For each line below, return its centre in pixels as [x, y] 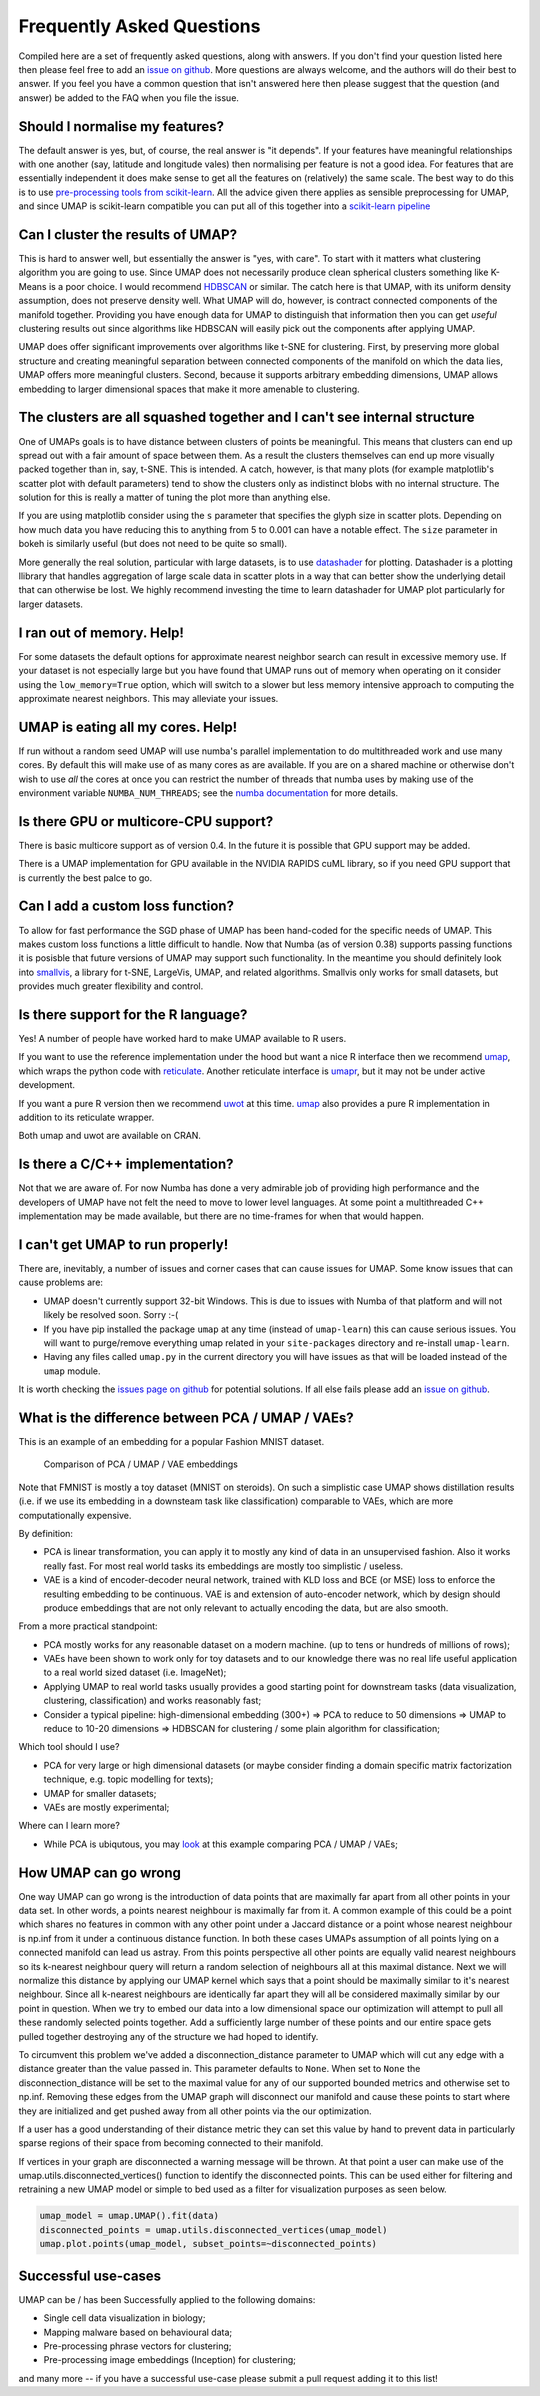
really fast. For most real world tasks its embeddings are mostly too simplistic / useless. [223, 1566]
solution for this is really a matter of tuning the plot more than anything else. [174, 497]
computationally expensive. [75, 1515]
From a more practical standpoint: [88, 1626]
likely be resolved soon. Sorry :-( [111, 1315]
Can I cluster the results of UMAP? [128, 234]
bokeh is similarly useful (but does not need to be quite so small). [153, 544]
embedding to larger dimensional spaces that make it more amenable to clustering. [189, 389]
